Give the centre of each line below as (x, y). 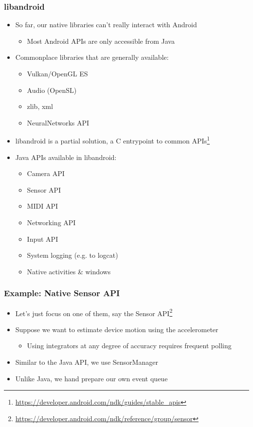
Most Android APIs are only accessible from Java (101, 41)
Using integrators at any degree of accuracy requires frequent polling (129, 346)
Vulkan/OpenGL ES (57, 73)
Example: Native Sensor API (62, 293)
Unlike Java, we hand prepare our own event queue (91, 378)
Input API (43, 239)
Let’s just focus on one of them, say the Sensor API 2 (94, 312)
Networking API (51, 222)
